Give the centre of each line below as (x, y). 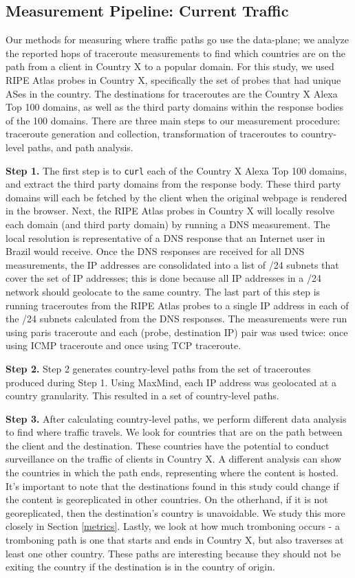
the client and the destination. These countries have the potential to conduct (168, 445)
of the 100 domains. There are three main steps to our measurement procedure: (173, 120)
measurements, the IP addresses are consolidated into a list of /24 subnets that (172, 264)
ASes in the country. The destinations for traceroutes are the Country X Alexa (172, 93)
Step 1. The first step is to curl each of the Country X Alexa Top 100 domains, (176, 170)
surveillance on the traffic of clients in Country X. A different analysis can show (174, 459)
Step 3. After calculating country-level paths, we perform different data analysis (176, 418)
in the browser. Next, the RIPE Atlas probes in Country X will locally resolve (170, 211)
